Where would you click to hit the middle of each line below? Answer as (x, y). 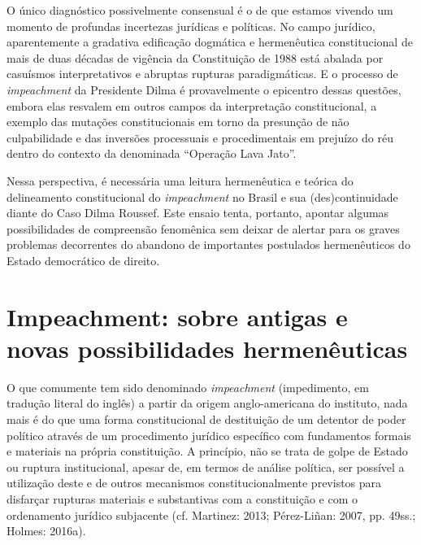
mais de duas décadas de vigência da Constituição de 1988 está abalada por (195, 57)
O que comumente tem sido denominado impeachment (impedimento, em (188, 387)
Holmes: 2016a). (46, 531)
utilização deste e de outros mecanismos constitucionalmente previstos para (194, 483)
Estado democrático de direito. (83, 260)
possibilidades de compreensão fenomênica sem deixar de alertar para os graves (203, 228)
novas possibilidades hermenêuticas (207, 348)
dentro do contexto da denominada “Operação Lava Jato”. (152, 153)
